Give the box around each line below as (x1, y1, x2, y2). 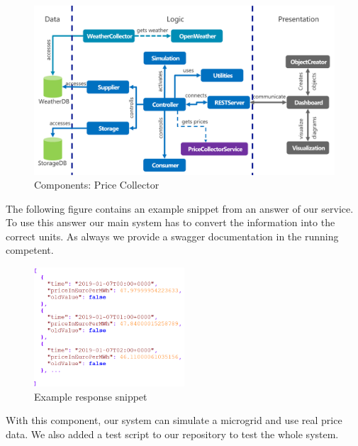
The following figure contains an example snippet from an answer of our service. (6, 201, 354, 216)
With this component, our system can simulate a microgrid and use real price (6, 413, 342, 428)
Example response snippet (34, 389, 147, 403)
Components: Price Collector (34, 177, 160, 192)
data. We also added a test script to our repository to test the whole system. (6, 427, 339, 442)
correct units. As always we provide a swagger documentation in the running (6, 228, 339, 243)
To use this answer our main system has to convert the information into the (6, 215, 335, 230)
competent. (6, 242, 54, 257)
